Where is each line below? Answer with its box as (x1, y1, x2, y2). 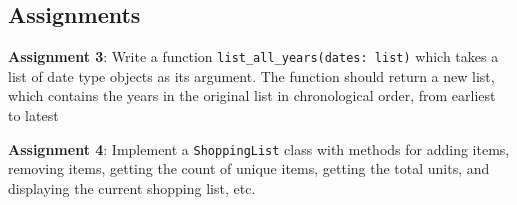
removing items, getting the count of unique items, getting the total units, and (8, 158, 490, 179)
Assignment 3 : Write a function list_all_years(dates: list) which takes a (8, 46, 499, 67)
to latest (8, 105, 59, 126)
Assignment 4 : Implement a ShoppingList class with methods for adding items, (8, 138, 510, 159)
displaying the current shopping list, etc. (8, 177, 256, 198)
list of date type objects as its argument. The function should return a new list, (8, 65, 495, 86)
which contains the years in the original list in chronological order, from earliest (8, 85, 496, 106)
